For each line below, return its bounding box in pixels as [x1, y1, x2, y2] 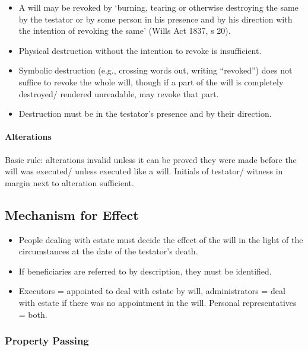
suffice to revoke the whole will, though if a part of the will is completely [18, 75, 284, 88]
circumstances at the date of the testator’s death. [18, 245, 198, 257]
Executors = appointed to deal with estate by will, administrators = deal [18, 285, 285, 297]
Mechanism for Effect [5, 205, 139, 224]
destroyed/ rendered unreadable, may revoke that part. [18, 87, 219, 100]
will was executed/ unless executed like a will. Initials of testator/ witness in [5, 165, 283, 177]
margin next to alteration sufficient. [5, 176, 134, 189]
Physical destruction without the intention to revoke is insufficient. [18, 44, 262, 56]
